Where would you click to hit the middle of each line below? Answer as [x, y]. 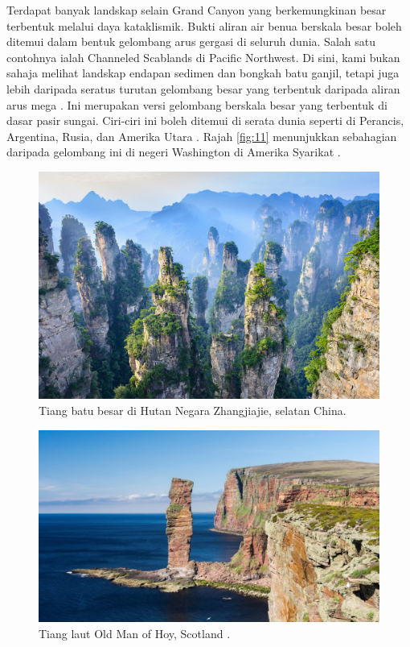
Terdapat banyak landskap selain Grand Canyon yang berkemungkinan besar [197, 10]
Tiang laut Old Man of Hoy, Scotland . [135, 633]
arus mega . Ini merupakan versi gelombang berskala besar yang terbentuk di [197, 104]
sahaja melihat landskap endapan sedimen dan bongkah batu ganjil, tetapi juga [203, 73]
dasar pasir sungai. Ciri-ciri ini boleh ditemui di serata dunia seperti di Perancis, [205, 120]
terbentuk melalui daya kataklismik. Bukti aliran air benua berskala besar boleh [204, 25]
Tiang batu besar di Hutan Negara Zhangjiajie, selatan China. [193, 410]
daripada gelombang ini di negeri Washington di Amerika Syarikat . [174, 152]
